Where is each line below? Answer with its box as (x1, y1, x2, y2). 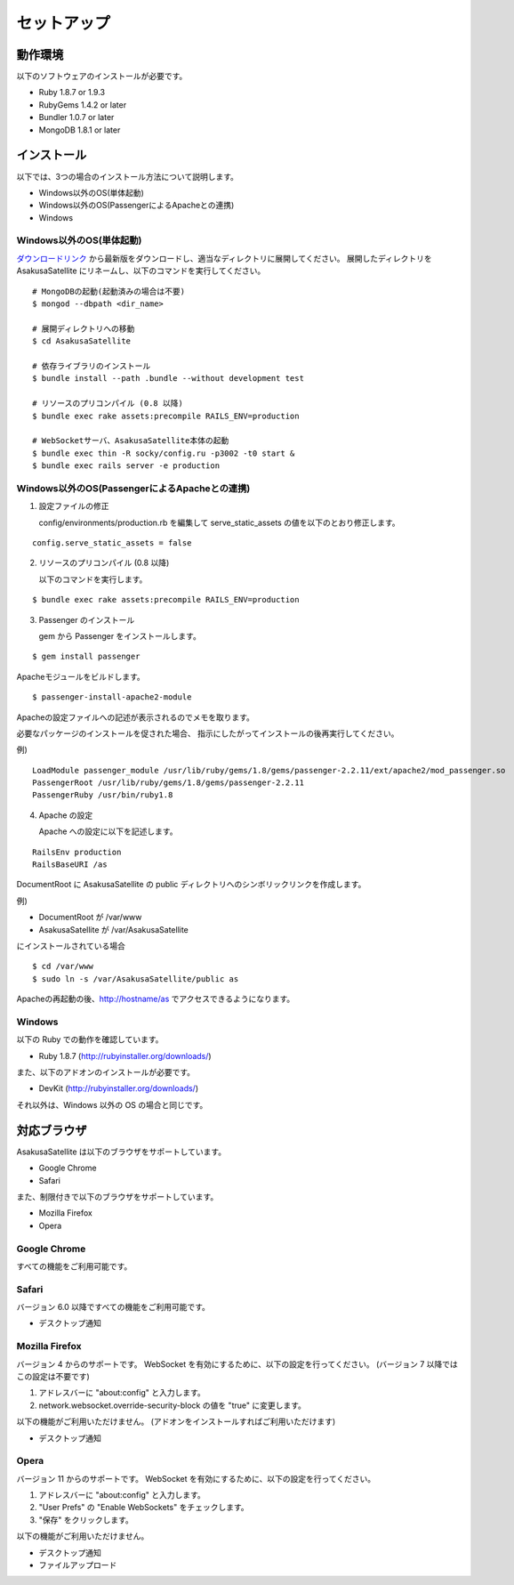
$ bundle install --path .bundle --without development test (32, 374, 304, 384)
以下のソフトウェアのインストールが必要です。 (16, 71, 188, 82)
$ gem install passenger (32, 651, 141, 662)
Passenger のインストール (38, 614, 135, 625)
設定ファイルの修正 (38, 501, 109, 512)
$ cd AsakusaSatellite (32, 336, 132, 346)
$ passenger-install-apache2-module (32, 692, 192, 702)
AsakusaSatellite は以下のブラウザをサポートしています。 (16, 1146, 227, 1157)
